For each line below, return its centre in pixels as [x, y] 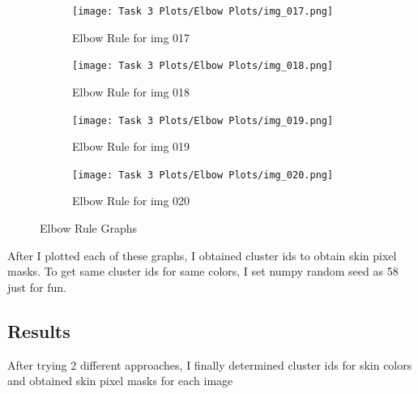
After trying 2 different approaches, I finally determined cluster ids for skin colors [210, 364]
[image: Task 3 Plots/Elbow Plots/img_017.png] [203, 11]
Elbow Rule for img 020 [131, 201]
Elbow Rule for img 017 [131, 37]
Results [39, 330]
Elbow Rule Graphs [89, 228]
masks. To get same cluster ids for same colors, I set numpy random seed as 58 [203, 271]
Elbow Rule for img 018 [131, 91]
